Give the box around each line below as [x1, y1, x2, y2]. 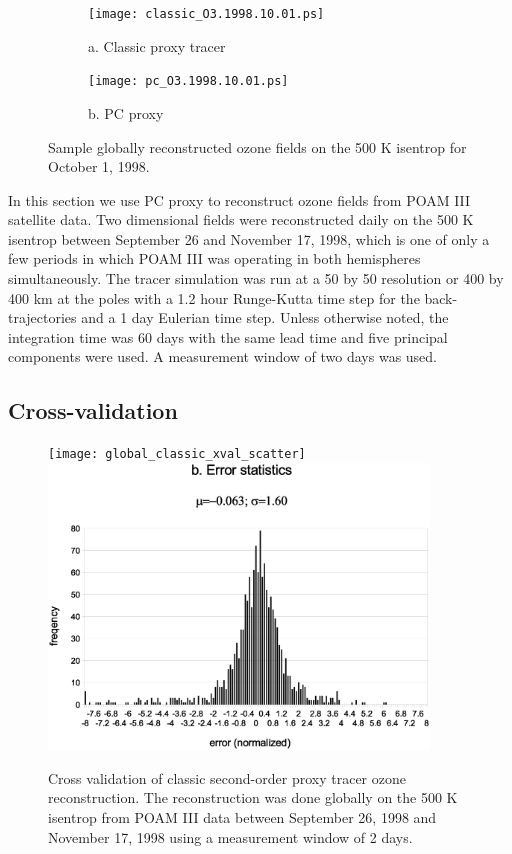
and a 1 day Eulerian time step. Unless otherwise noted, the [81, 307, 449, 328]
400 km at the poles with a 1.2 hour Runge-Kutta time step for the [8, 287, 420, 308]
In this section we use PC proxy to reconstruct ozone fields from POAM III [8, 189, 471, 210]
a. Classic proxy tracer [88, 35, 226, 56]
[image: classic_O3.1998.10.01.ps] [88, 7, 325, 21]
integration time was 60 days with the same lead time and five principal [8, 326, 448, 347]
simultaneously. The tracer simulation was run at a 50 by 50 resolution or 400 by [8, 268, 504, 289]
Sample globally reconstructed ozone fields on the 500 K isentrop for [48, 136, 467, 157]
